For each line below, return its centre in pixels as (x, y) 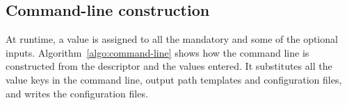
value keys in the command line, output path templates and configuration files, (174, 79)
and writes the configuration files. (77, 93)
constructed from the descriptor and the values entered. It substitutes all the (169, 66)
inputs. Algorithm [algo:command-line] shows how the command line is (158, 52)
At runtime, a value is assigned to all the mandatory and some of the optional (172, 39)
